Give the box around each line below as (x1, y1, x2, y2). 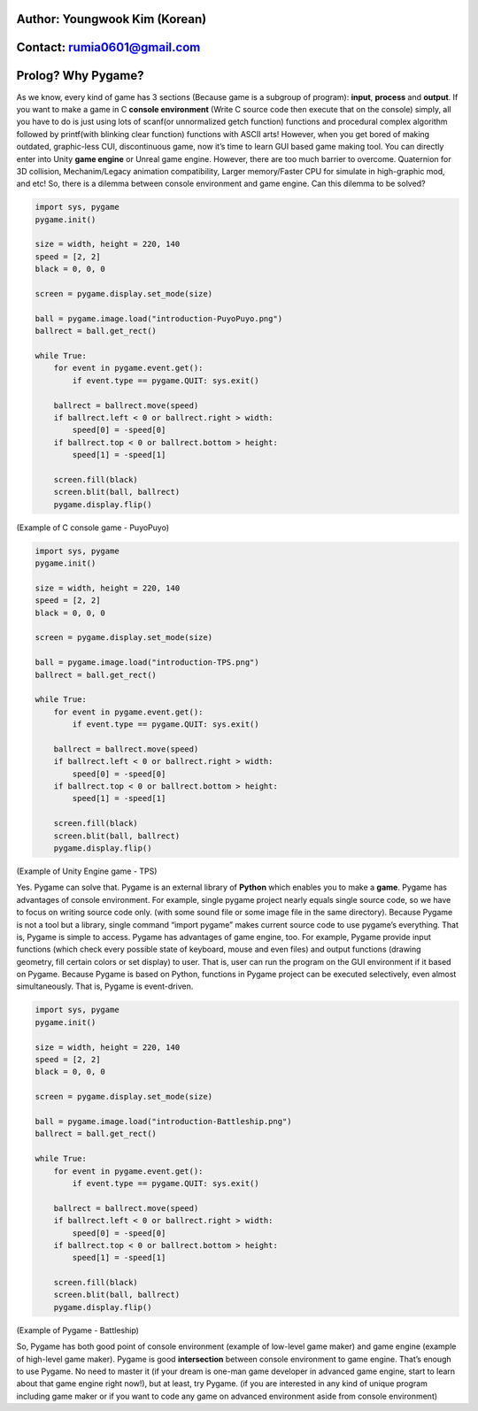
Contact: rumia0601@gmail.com (16, 40, 201, 55)
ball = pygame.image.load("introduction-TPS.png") (35, 658, 260, 667)
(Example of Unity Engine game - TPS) (16, 866, 158, 876)
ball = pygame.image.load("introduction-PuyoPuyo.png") (35, 313, 283, 323)
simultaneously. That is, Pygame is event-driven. (16, 981, 194, 991)
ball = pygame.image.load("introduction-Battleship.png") (35, 1116, 292, 1126)
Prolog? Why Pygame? (16, 68, 144, 83)
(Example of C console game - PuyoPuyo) (16, 522, 170, 533)
